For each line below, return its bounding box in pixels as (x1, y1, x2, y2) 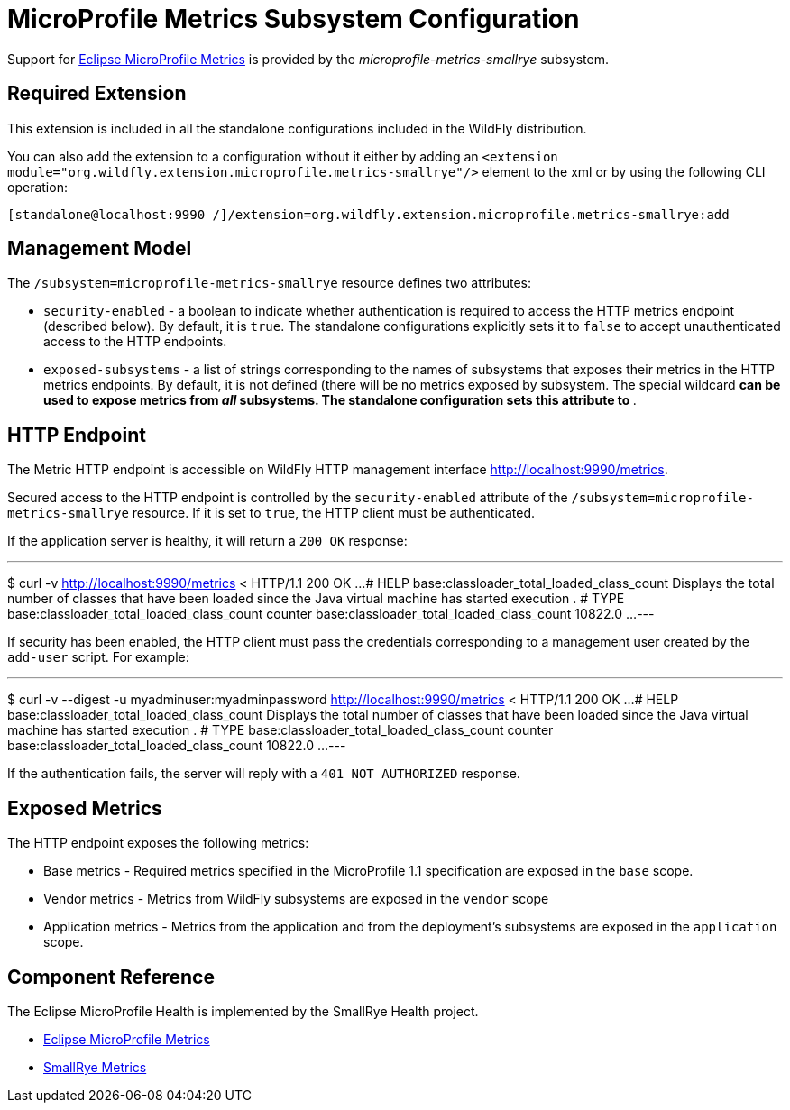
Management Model (7, 237, 192, 261)
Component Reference (7, 965, 215, 988)
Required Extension (7, 82, 187, 105)
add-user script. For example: (7, 649, 189, 665)
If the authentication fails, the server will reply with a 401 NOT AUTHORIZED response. (7, 766, 520, 782)
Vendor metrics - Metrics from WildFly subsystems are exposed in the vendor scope (43, 891, 549, 907)
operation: (7, 179, 68, 195)
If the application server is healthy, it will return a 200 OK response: (7, 533, 408, 549)
